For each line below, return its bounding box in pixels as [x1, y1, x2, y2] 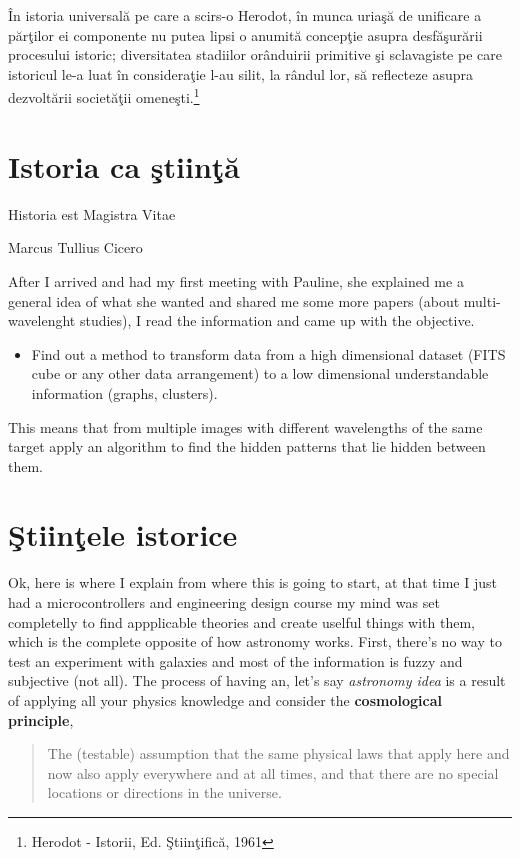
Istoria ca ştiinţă [8, 145, 240, 186]
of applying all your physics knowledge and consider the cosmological [8, 689, 442, 710]
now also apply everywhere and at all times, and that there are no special [47, 762, 499, 783]
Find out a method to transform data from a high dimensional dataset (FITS [31, 343, 506, 364]
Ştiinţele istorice [8, 514, 238, 555]
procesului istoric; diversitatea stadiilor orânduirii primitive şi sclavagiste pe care [8, 44, 502, 65]
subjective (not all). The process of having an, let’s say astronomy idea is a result [8, 670, 506, 691]
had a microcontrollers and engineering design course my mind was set [8, 592, 440, 612]
